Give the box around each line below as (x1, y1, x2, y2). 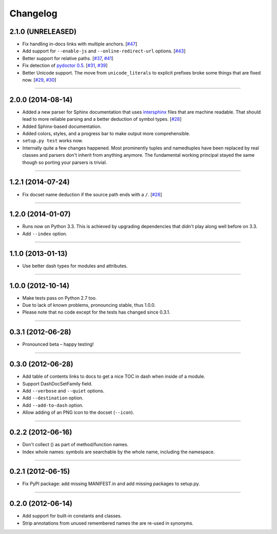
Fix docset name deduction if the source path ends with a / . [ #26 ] (22, 191, 163, 197)
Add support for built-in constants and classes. (22, 513, 122, 519)
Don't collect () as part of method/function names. (22, 441, 129, 448)
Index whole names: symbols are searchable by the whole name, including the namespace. (22, 449, 215, 455)
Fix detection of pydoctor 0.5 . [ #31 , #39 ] (22, 62, 108, 69)
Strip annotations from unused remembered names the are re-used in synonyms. (22, 520, 194, 526)
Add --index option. (22, 230, 68, 236)
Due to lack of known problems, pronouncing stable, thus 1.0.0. (22, 302, 156, 308)
